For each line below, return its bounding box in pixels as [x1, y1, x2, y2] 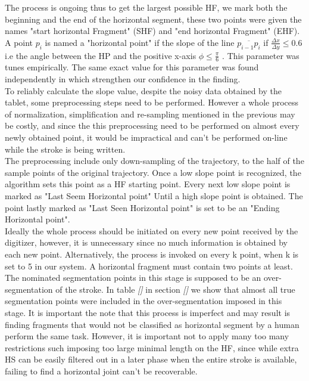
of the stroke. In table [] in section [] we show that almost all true [55, 283, 295, 295]
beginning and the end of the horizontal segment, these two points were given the [5, 13, 302, 25]
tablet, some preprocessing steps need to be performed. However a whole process [5, 96, 299, 109]
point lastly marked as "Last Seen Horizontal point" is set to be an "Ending [5, 201, 280, 213]
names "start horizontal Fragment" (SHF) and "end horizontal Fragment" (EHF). [5, 24, 300, 37]
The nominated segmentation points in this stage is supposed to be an [5, 271, 261, 284]
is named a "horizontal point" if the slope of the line [45, 36, 235, 48]
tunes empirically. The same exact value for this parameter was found [5, 61, 259, 73]
